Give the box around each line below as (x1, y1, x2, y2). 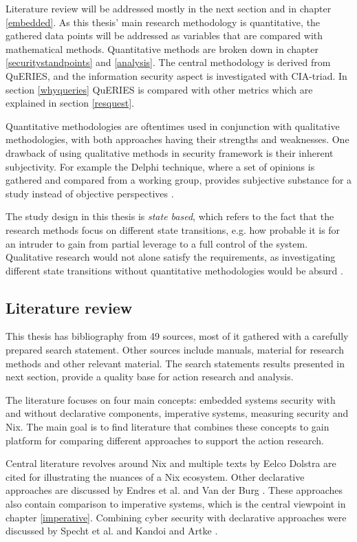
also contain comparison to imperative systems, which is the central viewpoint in (6, 497, 346, 511)
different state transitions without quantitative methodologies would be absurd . (6, 263, 343, 277)
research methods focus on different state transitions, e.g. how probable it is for (6, 222, 340, 237)
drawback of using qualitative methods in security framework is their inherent (6, 145, 334, 160)
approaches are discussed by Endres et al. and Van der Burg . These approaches (6, 483, 343, 497)
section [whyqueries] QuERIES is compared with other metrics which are (6, 82, 313, 96)
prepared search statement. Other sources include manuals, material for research (6, 343, 344, 357)
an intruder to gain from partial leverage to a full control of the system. (6, 236, 308, 250)
